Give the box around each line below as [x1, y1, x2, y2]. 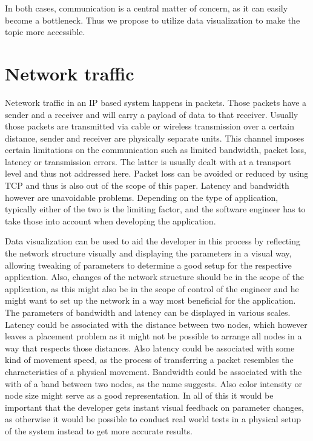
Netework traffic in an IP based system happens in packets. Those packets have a [5, 96, 307, 108]
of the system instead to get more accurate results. [5, 424, 193, 437]
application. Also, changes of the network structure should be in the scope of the [5, 270, 305, 283]
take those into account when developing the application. [5, 214, 216, 227]
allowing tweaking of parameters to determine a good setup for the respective [5, 258, 292, 271]
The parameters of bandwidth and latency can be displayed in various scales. [5, 306, 291, 318]
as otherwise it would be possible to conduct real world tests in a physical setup [5, 413, 301, 425]
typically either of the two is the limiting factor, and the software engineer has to [5, 203, 306, 215]
